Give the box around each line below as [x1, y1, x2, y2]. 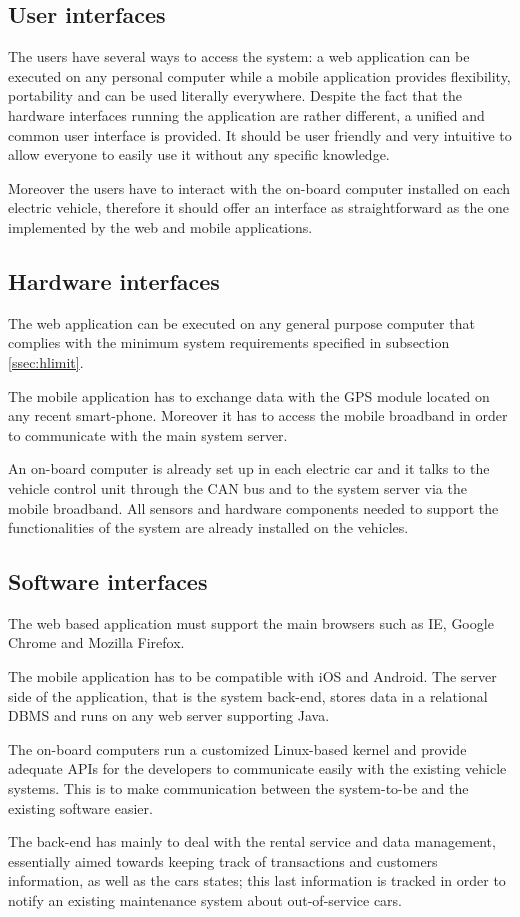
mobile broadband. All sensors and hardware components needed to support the [8, 497, 499, 518]
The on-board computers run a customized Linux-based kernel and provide [8, 738, 467, 759]
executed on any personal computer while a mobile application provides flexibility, [8, 65, 511, 86]
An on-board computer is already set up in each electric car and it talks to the [8, 458, 490, 479]
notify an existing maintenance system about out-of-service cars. [8, 890, 403, 911]
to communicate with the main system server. [8, 424, 288, 445]
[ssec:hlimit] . [8, 351, 84, 372]
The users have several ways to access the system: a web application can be [8, 46, 470, 67]
